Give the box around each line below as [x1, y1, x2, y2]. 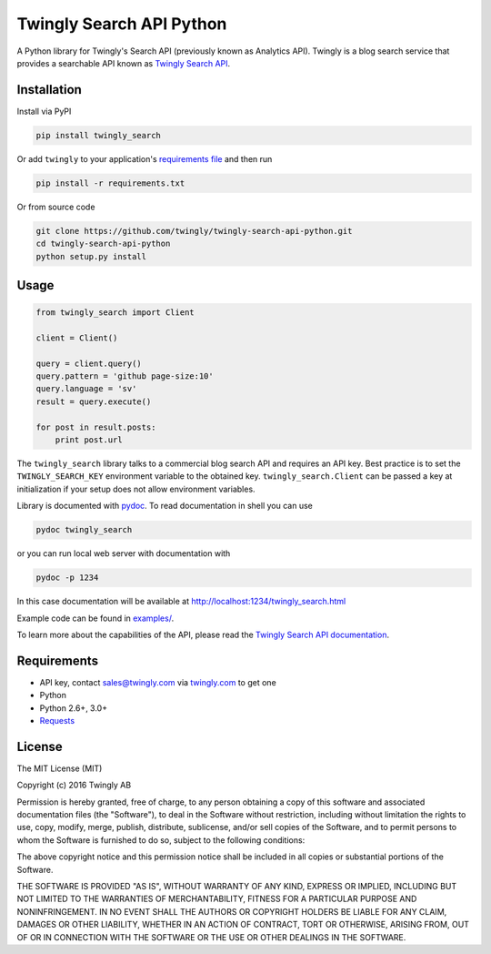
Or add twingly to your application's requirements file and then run [16, 153, 273, 164]
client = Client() [35, 332, 118, 343]
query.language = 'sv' [35, 383, 137, 394]
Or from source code [16, 201, 95, 212]
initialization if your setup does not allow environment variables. [16, 483, 256, 494]
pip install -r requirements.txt [35, 178, 185, 188]
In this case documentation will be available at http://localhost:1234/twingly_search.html [16, 596, 346, 607]
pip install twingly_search [35, 130, 161, 140]
